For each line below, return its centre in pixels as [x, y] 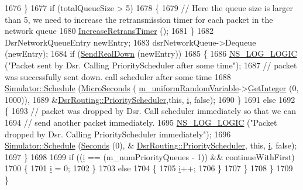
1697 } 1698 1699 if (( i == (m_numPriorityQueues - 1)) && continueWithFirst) [150, 156]
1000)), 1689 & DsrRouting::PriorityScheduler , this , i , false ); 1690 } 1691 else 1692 [150, 99]
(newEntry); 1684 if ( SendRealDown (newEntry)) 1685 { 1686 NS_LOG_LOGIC [151, 53]
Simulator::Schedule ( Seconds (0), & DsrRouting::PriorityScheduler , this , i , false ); [151, 145]
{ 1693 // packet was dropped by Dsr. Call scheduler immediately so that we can [150, 111]
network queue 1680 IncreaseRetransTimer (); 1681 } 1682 [109, 31]
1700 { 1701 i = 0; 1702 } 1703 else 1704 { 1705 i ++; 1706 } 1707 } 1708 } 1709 [149, 168]
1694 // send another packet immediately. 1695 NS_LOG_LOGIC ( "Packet [141, 122]
